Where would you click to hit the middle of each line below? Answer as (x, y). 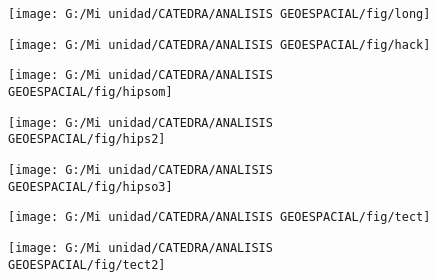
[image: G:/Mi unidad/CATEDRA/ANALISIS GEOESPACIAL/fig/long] (219, 14)
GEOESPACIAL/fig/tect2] (87, 264)
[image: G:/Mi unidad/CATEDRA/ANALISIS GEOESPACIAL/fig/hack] (219, 44)
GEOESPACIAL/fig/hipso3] (90, 186)
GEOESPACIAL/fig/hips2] (87, 139)
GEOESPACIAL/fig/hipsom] (90, 91)
